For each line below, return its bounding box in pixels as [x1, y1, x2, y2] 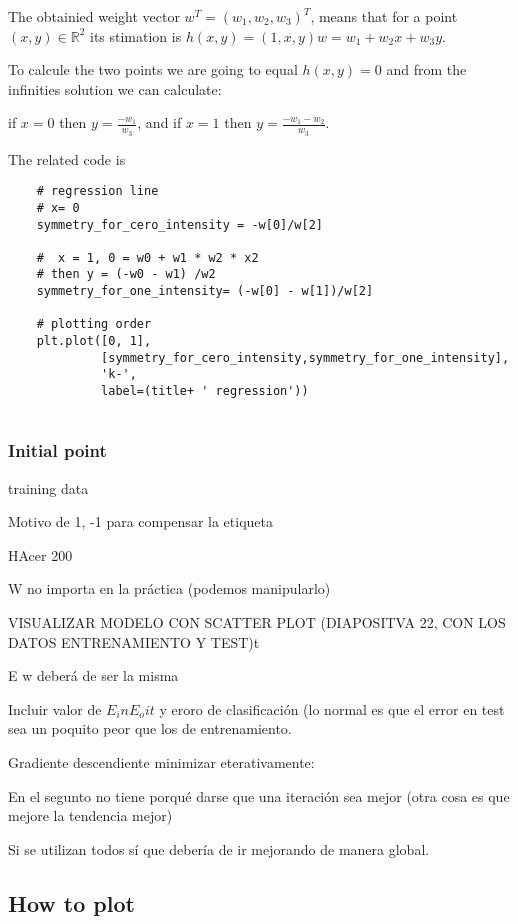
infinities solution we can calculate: [8, 78, 222, 99]
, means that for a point [310, 6, 458, 26]
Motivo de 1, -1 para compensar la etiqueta [8, 511, 273, 532]
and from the [386, 59, 467, 80]
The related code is [8, 148, 126, 169]
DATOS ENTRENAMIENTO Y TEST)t [8, 631, 260, 652]
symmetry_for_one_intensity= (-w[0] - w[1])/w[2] [36, 284, 374, 299]
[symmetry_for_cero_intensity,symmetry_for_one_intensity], [101, 350, 510, 365]
